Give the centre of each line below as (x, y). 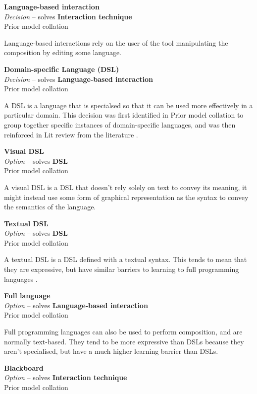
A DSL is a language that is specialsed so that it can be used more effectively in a (128, 105)
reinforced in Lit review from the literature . (71, 134)
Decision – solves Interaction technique (68, 16)
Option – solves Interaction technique (66, 377)
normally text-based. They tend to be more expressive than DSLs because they (124, 341)
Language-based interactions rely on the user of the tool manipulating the (116, 42)
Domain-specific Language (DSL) (62, 69)
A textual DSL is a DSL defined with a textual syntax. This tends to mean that (126, 259)
